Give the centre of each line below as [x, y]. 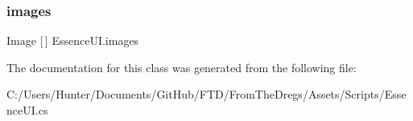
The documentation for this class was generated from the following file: [182, 67]
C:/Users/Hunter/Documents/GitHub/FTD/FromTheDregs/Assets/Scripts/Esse [206, 94]
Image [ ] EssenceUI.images [73, 40]
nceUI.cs [27, 110]
